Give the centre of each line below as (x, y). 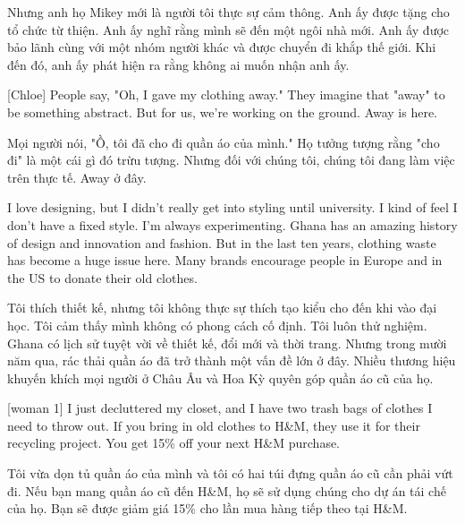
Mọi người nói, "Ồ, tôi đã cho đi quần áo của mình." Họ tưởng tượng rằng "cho (224, 142)
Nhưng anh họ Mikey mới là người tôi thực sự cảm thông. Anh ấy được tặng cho (228, 12)
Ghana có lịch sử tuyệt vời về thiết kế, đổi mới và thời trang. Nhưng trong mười (227, 343)
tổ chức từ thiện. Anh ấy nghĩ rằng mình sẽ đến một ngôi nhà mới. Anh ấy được (228, 29)
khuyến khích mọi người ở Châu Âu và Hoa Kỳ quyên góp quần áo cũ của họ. (220, 377)
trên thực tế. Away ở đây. (77, 177)
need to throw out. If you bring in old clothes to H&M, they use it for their (214, 425)
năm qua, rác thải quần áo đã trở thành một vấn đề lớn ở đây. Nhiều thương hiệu (232, 360)
